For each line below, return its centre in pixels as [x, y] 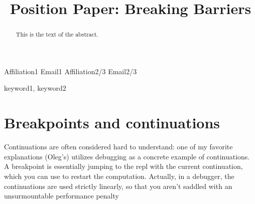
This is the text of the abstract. [57, 34]
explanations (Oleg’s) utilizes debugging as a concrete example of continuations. [127, 156]
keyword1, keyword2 [35, 88]
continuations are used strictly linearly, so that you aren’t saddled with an [118, 186]
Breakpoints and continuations [112, 123]
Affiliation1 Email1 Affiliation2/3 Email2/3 [71, 71]
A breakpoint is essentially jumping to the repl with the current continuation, [123, 166]
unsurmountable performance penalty [61, 196]
